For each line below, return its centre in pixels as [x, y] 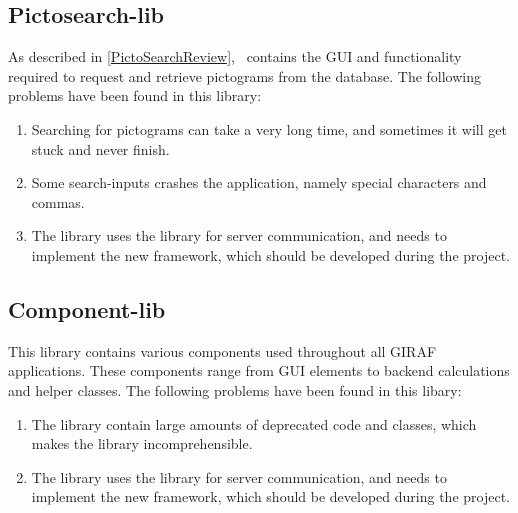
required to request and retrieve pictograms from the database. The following [245, 75]
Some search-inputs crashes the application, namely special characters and [259, 182]
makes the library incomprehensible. [142, 443]
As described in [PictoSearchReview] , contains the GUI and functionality [235, 56]
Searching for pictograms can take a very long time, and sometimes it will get [269, 128]
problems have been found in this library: [135, 95]
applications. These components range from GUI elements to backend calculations [259, 370]
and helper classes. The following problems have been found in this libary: [235, 389]
